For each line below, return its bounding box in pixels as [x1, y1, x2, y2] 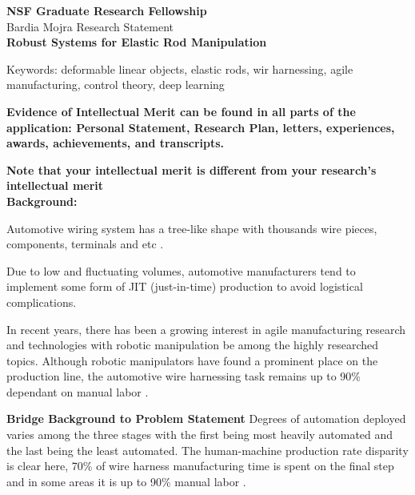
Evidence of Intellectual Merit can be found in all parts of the [6, 103, 356, 119]
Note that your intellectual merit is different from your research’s [6, 161, 377, 178]
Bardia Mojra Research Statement [6, 18, 174, 34]
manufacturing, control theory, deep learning [6, 76, 225, 93]
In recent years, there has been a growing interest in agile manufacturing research [6, 320, 406, 337]
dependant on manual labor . [6, 383, 149, 400]
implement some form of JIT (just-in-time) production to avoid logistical [6, 278, 363, 295]
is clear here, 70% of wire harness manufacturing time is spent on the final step [6, 457, 394, 474]
